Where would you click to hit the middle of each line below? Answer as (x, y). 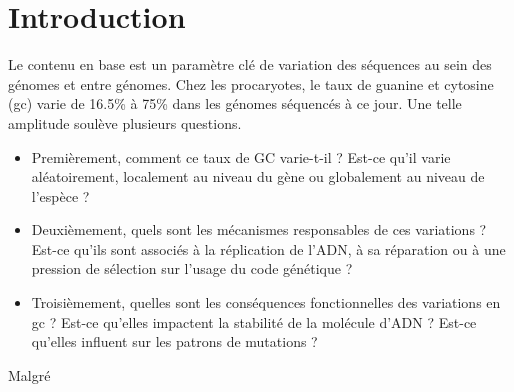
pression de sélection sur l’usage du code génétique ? (192, 268)
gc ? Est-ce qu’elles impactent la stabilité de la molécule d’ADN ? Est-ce (254, 321)
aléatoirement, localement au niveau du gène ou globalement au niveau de (258, 176)
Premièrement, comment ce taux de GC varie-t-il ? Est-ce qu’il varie (241, 156)
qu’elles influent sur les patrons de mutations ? (174, 341)
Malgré (29, 374)
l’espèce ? (60, 195)
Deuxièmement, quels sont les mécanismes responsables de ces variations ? (259, 229)
